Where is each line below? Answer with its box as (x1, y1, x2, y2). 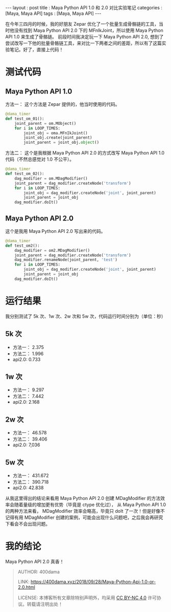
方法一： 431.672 (12, 472, 49, 478)
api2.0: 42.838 (12, 485, 44, 491)
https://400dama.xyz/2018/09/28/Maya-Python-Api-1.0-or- (30, 578, 156, 584)
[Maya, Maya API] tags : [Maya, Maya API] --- (5, 10, 102, 16)
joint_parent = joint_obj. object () (23, 140, 100, 145)
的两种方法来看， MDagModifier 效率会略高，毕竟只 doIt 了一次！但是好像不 (5, 508, 165, 514)
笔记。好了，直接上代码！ (9, 47, 64, 52)
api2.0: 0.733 (12, 356, 41, 362)
